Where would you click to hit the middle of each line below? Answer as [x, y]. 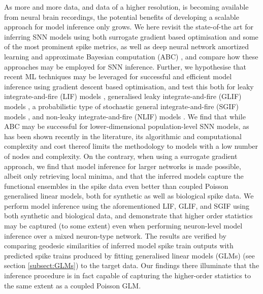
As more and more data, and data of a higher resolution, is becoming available [126, 7]
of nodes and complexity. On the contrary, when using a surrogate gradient [121, 156]
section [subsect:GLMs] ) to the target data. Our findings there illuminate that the [132, 265]
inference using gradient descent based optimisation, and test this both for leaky [129, 86]
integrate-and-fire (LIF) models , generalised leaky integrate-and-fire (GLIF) [123, 96]
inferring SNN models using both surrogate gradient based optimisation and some [131, 36]
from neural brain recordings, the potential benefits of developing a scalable [122, 17]
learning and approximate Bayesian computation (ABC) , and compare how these [131, 56]
